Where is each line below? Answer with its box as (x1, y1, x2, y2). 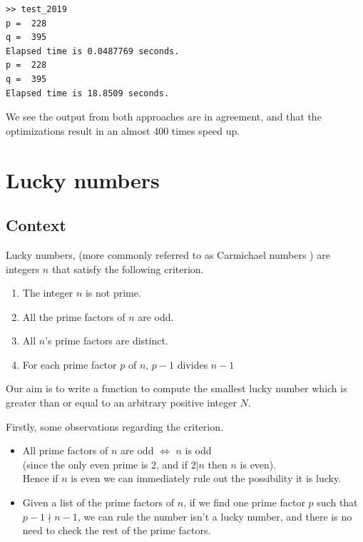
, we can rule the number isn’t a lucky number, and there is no (77, 508, 352, 523)
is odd (185, 443, 212, 458)
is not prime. (85, 285, 141, 300)
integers (6, 261, 40, 276)
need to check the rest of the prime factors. (22, 523, 211, 538)
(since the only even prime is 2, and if (22, 456, 188, 471)
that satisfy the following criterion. (51, 261, 204, 276)
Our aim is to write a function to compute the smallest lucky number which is (6, 381, 347, 396)
